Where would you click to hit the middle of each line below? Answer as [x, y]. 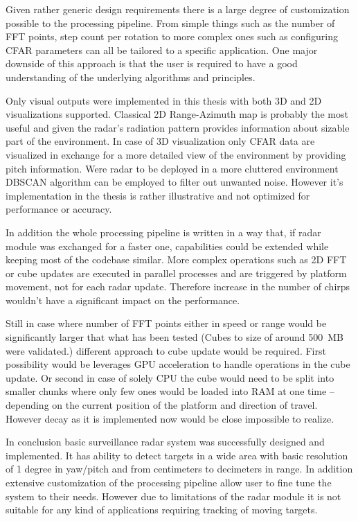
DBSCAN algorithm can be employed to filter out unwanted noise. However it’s [174, 182]
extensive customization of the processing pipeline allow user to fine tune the [169, 482]
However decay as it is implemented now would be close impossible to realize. [170, 418]
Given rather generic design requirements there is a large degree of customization [178, 9]
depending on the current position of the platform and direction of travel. [162, 405]
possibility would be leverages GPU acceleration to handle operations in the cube [178, 364]
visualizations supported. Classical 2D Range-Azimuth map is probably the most [177, 114]
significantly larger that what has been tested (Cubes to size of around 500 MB [174, 337]
